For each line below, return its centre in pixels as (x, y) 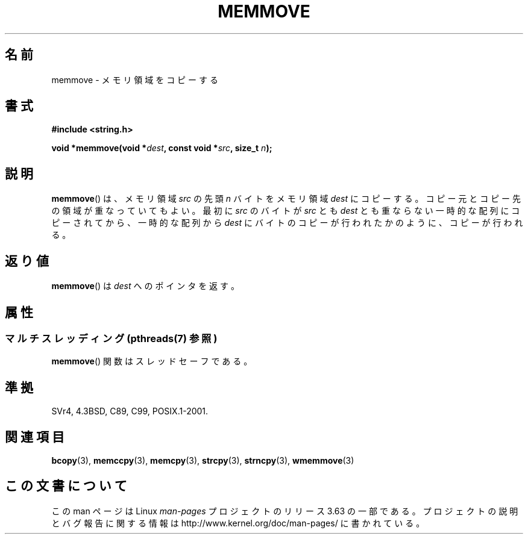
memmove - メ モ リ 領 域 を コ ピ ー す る (135, 79)
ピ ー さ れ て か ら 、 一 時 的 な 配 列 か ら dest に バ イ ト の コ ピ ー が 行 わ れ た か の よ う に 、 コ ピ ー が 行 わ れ (287, 223)
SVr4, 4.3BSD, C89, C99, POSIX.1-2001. (130, 411)
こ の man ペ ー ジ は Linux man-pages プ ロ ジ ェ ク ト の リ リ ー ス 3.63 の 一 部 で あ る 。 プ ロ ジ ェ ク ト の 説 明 (285, 511)
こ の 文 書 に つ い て (66, 486)
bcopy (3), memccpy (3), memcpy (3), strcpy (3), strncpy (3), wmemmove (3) (203, 461)
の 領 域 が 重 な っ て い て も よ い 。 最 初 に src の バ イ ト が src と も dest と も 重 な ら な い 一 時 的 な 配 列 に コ (286, 211)
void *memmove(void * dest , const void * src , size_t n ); (162, 148)
